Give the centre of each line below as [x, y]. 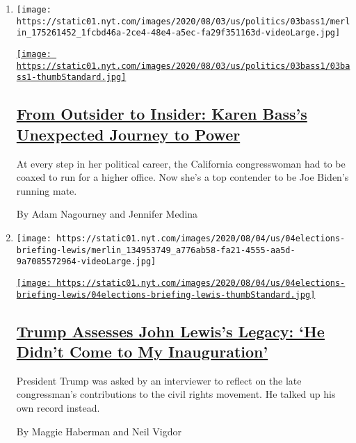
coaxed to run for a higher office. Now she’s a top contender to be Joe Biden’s [183, 177]
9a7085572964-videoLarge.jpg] [86, 262]
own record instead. [58, 407]
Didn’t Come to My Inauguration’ [142, 351]
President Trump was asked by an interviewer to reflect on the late [159, 380]
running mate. [47, 190]
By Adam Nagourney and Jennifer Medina [107, 214]
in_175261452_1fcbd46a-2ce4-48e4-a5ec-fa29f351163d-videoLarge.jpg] [178, 33]
